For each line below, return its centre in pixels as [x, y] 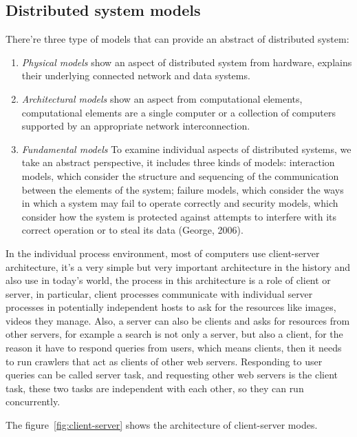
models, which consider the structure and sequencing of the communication [180, 175]
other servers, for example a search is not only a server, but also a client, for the [174, 334]
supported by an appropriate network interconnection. [136, 126]
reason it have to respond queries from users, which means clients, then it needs [174, 348]
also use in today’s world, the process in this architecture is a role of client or [168, 280]
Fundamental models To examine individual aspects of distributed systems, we [186, 149]
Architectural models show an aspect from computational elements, [162, 98]
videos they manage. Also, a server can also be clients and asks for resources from [178, 320]
